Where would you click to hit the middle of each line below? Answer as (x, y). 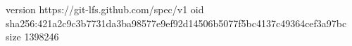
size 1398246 (32, 37)
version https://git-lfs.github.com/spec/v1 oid (105, 9)
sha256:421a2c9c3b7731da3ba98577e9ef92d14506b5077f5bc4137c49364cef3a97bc (176, 23)
